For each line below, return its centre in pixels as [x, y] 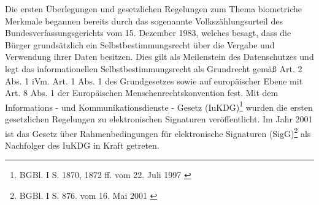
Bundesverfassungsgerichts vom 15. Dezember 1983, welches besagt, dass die [148, 33]
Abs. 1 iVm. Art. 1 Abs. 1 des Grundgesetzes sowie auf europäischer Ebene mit [154, 80]
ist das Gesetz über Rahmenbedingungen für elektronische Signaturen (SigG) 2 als [158, 132]
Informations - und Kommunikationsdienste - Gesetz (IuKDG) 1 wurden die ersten [159, 106]
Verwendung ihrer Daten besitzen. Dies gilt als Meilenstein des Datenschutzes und [159, 57]
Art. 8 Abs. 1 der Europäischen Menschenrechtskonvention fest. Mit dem [142, 93]
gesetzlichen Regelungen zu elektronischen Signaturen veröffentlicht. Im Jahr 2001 [159, 119]
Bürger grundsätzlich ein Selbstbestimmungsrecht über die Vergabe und [140, 44]
